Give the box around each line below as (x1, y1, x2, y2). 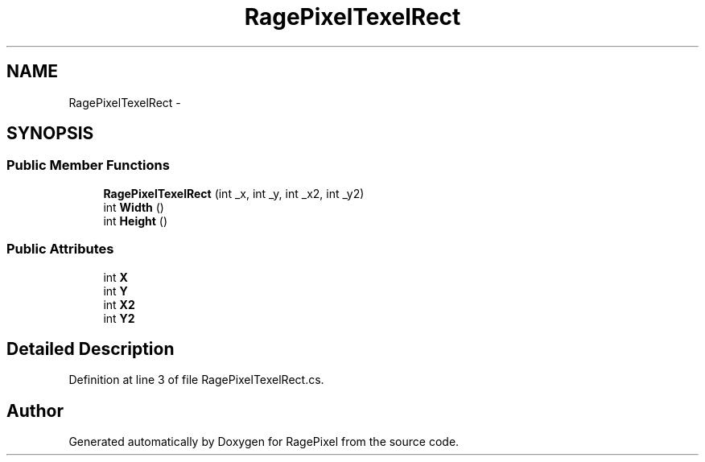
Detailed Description (6, 338, 175, 359)
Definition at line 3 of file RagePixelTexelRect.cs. (68, 373, 324, 387)
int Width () (103, 200, 164, 214)
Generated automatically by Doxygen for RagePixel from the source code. (68, 435, 460, 449)
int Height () (103, 213, 168, 228)
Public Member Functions (6, 157, 170, 174)
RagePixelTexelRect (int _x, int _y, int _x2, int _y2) (103, 186, 365, 200)
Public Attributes (6, 241, 114, 258)
